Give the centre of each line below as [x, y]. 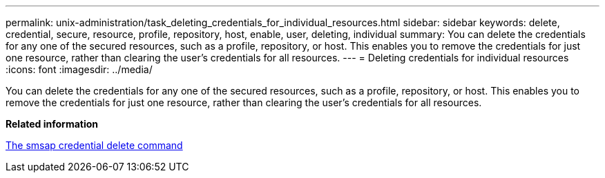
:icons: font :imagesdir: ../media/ [79, 69]
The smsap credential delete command [94, 145]
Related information [52, 124]
